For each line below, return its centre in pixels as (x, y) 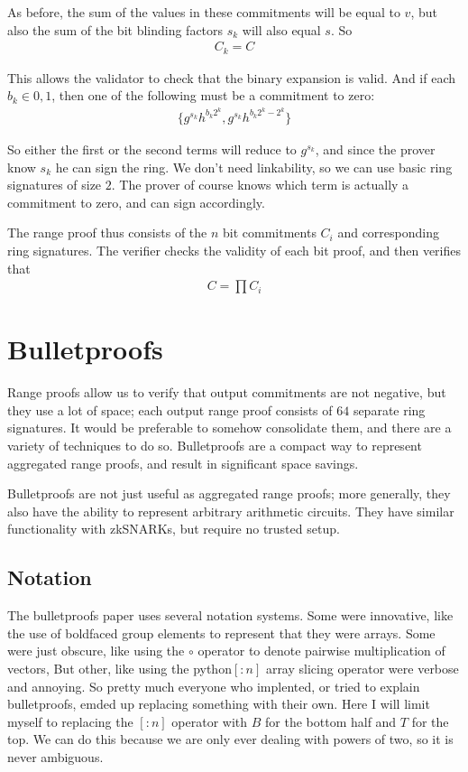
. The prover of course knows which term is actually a (260, 185)
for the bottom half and (331, 721)
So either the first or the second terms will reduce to (152, 149)
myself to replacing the (70, 721)
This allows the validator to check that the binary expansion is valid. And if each (231, 77)
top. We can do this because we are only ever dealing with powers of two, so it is (230, 739)
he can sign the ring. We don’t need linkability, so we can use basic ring (254, 167)
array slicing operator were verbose (362, 668)
